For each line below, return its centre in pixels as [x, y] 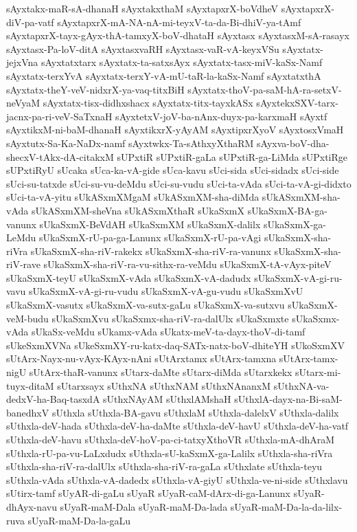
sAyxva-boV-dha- [293, 143]
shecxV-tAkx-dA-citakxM [60, 156]
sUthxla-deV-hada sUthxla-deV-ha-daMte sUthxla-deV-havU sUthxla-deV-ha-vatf [177, 426]
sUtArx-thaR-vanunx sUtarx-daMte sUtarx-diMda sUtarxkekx [161, 372]
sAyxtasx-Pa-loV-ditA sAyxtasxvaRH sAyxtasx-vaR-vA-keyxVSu [143, 48]
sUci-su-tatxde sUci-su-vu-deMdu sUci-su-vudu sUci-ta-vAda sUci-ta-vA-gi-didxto [179, 183]
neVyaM [23, 103]
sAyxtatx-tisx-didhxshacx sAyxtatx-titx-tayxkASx [148, 103]
